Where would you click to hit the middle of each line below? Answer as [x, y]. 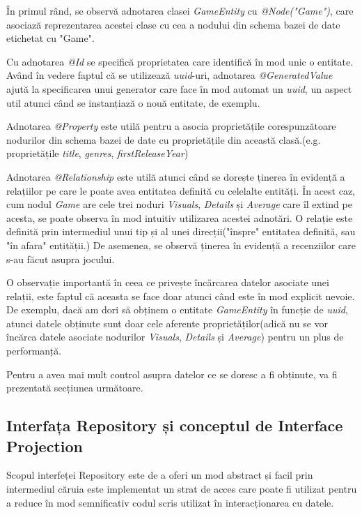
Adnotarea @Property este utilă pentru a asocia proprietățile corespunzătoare [171, 126]
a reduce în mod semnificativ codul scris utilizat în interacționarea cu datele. [170, 502]
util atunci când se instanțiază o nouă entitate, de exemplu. [133, 102]
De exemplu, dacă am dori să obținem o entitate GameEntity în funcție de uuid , [177, 309]
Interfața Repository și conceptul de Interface [175, 425]
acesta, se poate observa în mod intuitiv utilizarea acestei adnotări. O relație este [180, 217]
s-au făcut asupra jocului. [61, 259]
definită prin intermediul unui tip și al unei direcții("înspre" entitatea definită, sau [181, 231]
